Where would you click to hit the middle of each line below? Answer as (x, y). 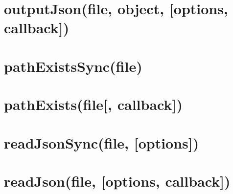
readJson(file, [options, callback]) (117, 181)
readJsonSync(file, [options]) (102, 142)
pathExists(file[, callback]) (93, 104)
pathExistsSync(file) (73, 66)
